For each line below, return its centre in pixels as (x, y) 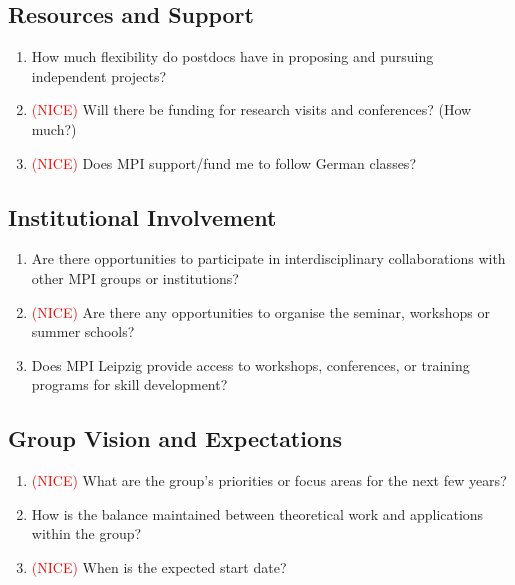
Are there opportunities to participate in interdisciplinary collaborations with (268, 258)
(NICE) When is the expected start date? (159, 566)
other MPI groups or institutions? (135, 277)
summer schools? (83, 331)
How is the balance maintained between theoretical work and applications (257, 513)
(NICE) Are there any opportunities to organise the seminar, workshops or (260, 311)
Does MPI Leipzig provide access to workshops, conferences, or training (250, 364)
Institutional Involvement (142, 216)
